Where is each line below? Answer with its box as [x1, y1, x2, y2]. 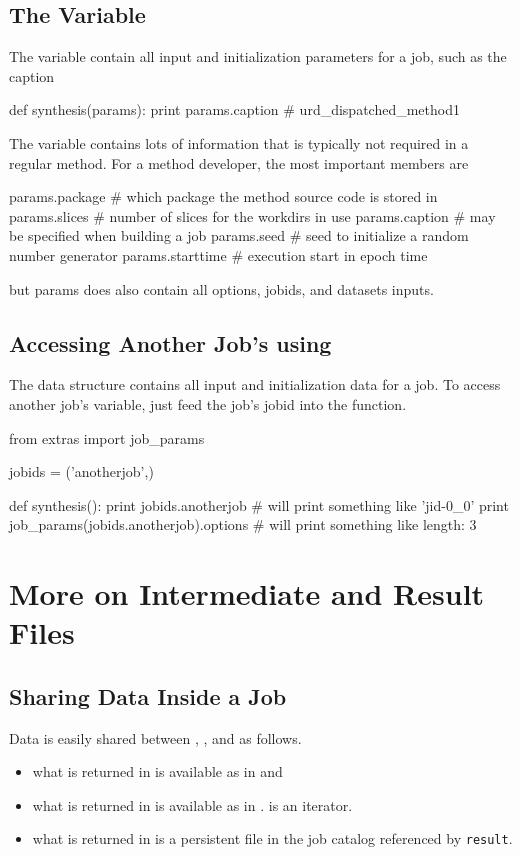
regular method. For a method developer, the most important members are [9, 152, 469, 173]
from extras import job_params [9, 427, 205, 448]
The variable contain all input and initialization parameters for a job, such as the [9, 46, 507, 67]
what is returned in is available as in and [32, 761, 283, 782]
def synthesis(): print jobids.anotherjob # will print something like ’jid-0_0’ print [9, 494, 509, 515]
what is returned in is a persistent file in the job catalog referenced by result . [32, 828, 513, 849]
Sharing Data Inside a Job [9, 680, 287, 711]
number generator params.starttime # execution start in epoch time [9, 244, 428, 265]
